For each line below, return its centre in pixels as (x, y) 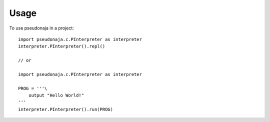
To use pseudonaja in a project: (42, 28)
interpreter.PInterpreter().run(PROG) (66, 109)
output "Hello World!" (56, 95)
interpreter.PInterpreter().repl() (62, 46)
